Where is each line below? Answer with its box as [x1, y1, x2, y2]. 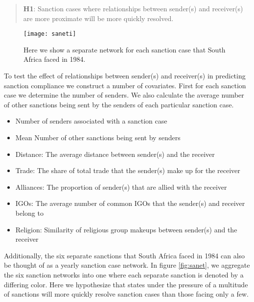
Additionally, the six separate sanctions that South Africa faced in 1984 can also [4, 250, 245, 260]
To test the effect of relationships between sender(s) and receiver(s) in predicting [4, 71, 246, 81]
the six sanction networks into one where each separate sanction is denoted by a [4, 269, 244, 279]
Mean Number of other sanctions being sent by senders [15, 132, 181, 142]
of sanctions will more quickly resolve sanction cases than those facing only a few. [4, 289, 249, 299]
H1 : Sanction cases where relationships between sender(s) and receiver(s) [23, 3, 243, 13]
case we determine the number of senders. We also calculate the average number [4, 90, 244, 100]
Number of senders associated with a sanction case [15, 116, 167, 126]
